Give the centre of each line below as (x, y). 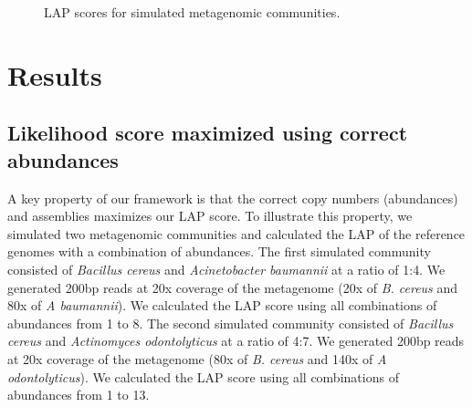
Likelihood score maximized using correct (208, 133)
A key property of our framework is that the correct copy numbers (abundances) (233, 198)
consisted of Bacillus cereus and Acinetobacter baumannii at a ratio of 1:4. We (226, 269)
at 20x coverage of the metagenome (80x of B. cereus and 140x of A (197, 358)
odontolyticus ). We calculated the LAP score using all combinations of (203, 376)
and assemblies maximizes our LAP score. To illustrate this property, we (210, 216)
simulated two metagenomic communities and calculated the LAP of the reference (236, 233)
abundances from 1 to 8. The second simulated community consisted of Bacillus (231, 323)
